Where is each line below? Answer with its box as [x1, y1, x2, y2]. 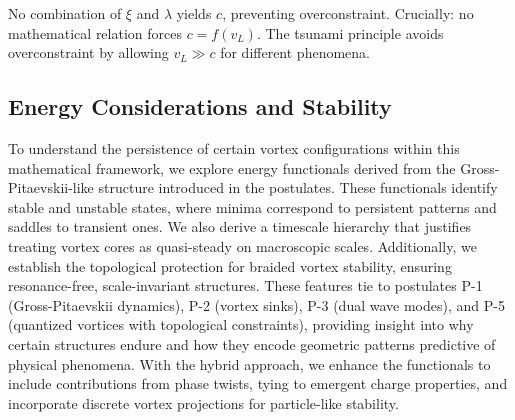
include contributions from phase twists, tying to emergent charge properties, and [8, 373, 508, 394]
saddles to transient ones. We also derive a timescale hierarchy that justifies [8, 216, 472, 237]
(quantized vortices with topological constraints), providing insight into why [8, 314, 474, 335]
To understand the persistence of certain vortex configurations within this [8, 137, 460, 158]
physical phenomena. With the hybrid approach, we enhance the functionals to [8, 353, 491, 374]
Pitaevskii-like [8, 177, 94, 198]
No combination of [8, 3, 122, 23]
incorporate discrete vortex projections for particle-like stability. [8, 392, 399, 413]
